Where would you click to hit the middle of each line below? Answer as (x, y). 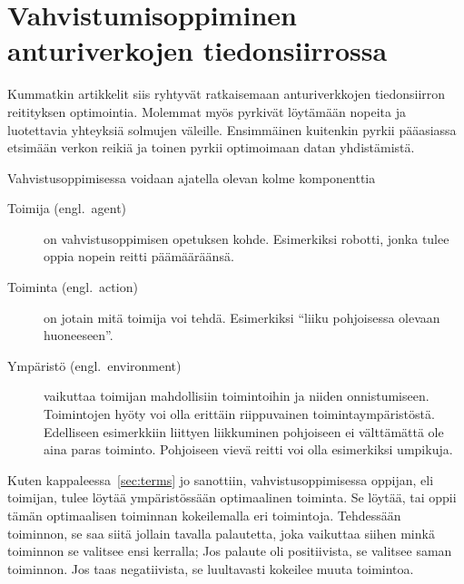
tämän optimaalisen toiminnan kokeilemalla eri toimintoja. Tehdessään (204, 515)
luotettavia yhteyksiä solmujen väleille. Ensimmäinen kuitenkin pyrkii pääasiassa (232, 129)
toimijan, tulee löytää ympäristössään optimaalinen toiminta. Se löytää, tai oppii (232, 497)
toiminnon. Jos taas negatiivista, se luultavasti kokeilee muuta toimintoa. (211, 568)
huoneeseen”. (79, 335)
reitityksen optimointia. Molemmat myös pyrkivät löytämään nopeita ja (207, 111)
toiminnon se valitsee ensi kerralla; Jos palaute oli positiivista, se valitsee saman (230, 551)
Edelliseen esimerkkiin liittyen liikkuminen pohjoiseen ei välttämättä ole (244, 431)
